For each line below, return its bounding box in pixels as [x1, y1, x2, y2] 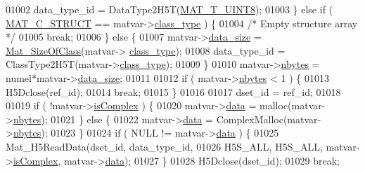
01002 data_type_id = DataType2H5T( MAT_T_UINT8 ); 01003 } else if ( [6, 2, 333, 16]
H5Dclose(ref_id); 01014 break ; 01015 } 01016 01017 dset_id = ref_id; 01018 [6, 84, 341, 99]
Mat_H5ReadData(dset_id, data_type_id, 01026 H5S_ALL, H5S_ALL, [6, 139, 323, 153]
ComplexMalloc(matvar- [216, 111, 321, 126]
